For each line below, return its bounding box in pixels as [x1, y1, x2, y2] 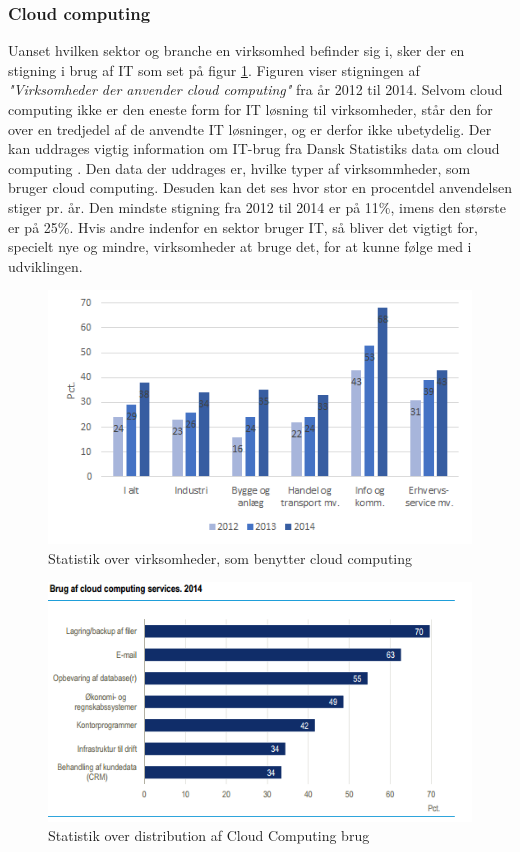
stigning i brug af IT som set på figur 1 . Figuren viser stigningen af [8, 59, 420, 80]
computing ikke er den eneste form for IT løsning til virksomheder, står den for [8, 99, 493, 119]
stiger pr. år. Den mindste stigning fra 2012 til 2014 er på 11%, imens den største [8, 196, 506, 217]
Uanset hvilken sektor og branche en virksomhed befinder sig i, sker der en [8, 40, 465, 61]
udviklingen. [8, 255, 83, 276]
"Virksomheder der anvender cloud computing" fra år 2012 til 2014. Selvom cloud [8, 79, 503, 100]
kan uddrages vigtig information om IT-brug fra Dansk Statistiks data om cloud [8, 138, 500, 159]
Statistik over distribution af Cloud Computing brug [48, 825, 370, 846]
